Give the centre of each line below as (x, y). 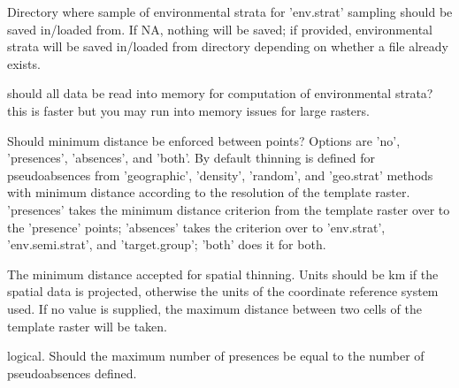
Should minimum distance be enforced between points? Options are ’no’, (204, 140)
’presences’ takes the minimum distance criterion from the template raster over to (229, 209)
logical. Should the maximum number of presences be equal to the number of (216, 356)
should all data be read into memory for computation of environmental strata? (220, 93)
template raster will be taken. (87, 326)
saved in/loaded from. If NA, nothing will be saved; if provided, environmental (220, 29)
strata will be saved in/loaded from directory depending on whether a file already (228, 46)
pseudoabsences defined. (72, 373)
